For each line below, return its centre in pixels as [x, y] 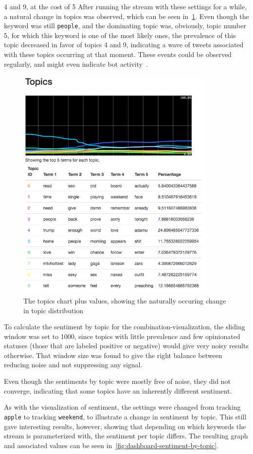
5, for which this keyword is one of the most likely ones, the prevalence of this [120, 35]
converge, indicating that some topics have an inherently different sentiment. [118, 390]
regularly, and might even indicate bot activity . [76, 64]
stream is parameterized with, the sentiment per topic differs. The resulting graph [126, 436]
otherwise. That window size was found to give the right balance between [113, 355]
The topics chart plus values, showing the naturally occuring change [125, 300]
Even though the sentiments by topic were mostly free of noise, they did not [117, 381]
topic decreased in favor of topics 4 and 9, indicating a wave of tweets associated [124, 45]
